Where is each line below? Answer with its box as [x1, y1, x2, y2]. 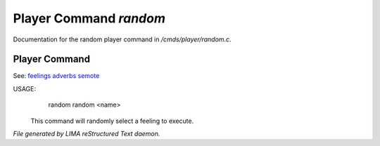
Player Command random [13, 11, 165, 26]
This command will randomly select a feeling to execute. [30, 117, 194, 125]
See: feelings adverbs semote [13, 72, 100, 80]
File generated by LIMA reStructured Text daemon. [13, 130, 160, 138]
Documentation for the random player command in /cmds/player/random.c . [13, 35, 232, 44]
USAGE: [13, 84, 37, 93]
